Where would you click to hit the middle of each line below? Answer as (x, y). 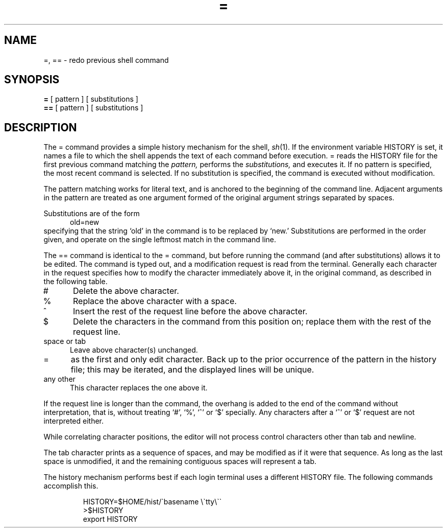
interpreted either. (74, 421)
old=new (85, 222)
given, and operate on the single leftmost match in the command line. (160, 240)
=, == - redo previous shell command (106, 60)
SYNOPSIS (32, 80)
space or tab (65, 341)
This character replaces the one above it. (139, 388)
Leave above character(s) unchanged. (134, 350)
